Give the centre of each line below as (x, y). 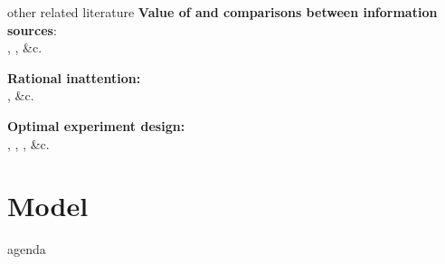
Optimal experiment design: (96, 125)
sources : (32, 29)
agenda (27, 249)
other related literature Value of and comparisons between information (222, 12)
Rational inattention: (74, 77)
